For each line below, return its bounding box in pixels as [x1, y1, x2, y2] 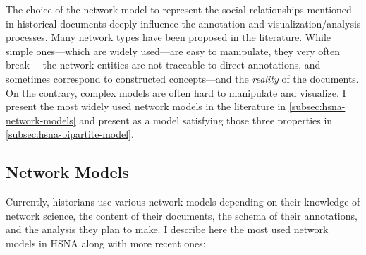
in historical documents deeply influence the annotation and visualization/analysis [6, 16, 361, 30]
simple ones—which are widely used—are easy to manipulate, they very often [6, 43, 341, 58]
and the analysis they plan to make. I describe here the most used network [6, 222, 329, 237]
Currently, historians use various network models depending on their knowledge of [6, 194, 360, 209]
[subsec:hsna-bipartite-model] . [6, 126, 134, 141]
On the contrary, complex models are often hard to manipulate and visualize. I [6, 85, 346, 100]
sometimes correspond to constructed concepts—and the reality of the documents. [6, 71, 359, 85]
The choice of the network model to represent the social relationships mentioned [6, 2, 352, 16]
